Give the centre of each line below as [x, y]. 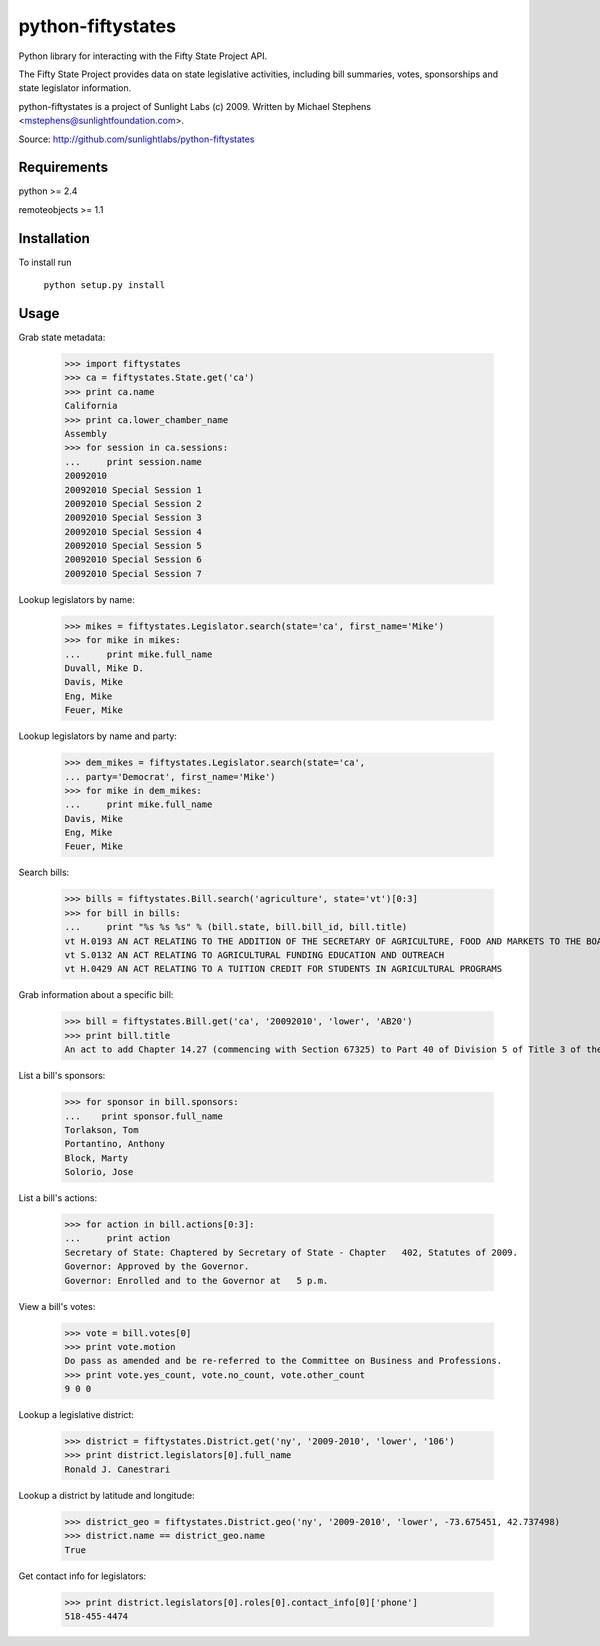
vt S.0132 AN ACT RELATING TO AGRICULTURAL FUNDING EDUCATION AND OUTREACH [254, 955]
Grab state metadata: [62, 337]
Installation [54, 238]
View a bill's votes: [57, 1306]
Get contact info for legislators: [82, 1576]
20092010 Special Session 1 [133, 489]
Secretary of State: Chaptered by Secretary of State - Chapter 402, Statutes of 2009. [291, 1252]
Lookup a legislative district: [76, 1415]
